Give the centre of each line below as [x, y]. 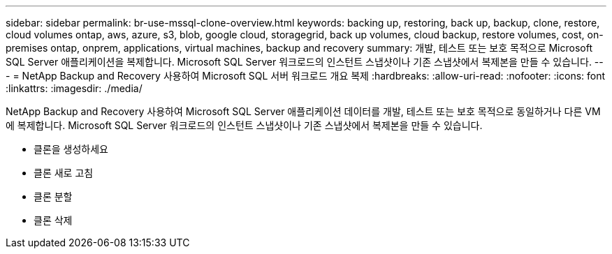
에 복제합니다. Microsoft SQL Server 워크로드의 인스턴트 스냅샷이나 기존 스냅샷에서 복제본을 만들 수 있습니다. [244, 125]
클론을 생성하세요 [71, 149]
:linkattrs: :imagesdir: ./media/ [74, 88]
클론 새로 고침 [64, 173]
